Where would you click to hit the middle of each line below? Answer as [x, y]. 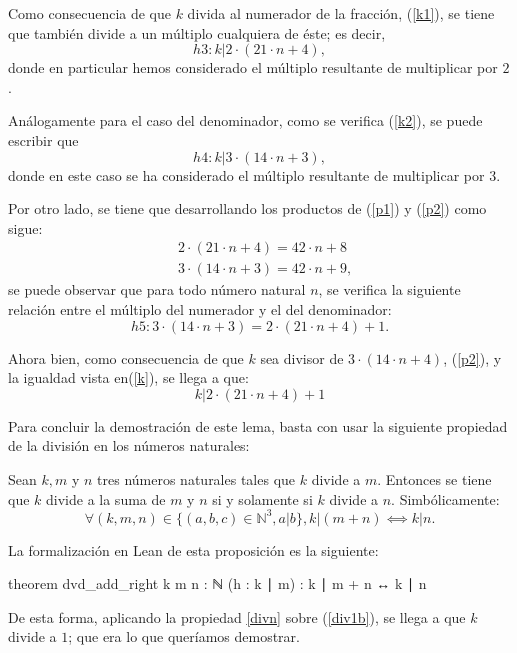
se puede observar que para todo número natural [157, 289]
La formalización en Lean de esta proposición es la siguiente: [193, 549]
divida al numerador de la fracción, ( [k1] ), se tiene [341, 13]
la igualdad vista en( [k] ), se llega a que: [128, 377]
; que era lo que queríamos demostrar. [184, 636]
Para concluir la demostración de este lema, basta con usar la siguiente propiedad [258, 425]
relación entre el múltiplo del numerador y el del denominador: [200, 309]
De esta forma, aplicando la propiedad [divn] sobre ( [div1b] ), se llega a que [237, 616]
